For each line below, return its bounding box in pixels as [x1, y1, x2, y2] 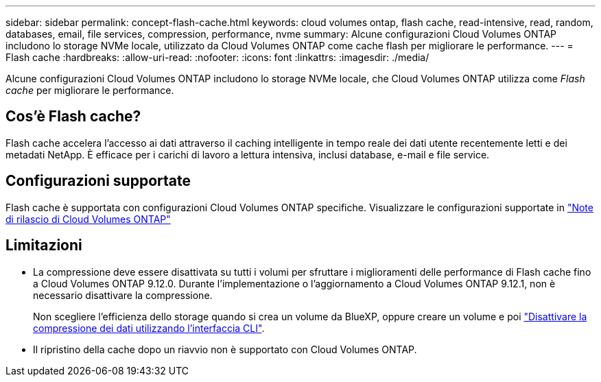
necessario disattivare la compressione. [33, 289, 213, 301]
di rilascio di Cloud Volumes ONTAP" [5, 213, 171, 225]
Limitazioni [5, 237, 82, 254]
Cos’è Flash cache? [5, 108, 141, 126]
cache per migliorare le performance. [5, 84, 174, 96]
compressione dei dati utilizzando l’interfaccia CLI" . [33, 322, 265, 334]
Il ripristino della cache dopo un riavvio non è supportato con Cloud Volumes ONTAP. [33, 343, 417, 355]
